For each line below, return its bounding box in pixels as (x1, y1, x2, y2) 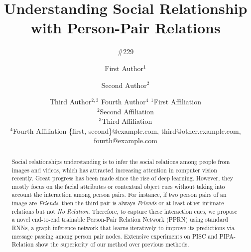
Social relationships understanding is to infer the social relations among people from (11, 157, 230, 166)
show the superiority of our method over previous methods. (35, 240, 189, 249)
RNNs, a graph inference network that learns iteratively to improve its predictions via (11, 224, 235, 232)
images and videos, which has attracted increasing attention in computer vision (11, 166, 217, 174)
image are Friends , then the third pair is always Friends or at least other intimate (11, 199, 224, 207)
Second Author (101, 80, 147, 90)
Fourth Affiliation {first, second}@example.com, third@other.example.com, (13, 125, 241, 136)
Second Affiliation (100, 106, 154, 116)
